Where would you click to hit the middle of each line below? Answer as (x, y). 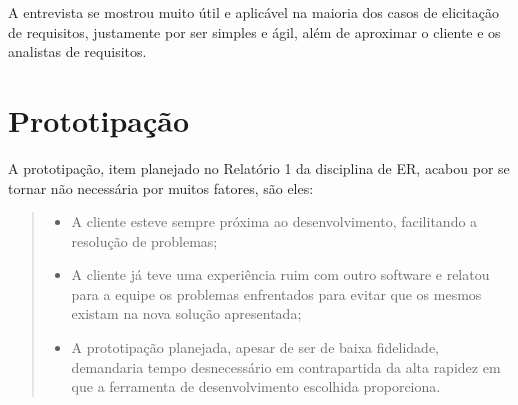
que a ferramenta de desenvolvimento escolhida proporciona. (256, 386)
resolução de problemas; (144, 240)
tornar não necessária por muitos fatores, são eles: (161, 187)
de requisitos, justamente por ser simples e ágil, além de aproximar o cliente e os (254, 31)
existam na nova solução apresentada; (186, 313)
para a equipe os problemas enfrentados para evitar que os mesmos (276, 293)
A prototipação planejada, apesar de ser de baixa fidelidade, (255, 347)
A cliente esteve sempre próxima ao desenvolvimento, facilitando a (274, 221)
